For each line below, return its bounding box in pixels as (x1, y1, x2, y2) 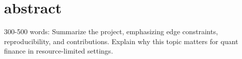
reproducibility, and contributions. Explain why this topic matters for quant (4, 36, 238, 46)
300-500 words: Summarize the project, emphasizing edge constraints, (4, 26, 218, 37)
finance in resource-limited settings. (4, 46, 113, 56)
